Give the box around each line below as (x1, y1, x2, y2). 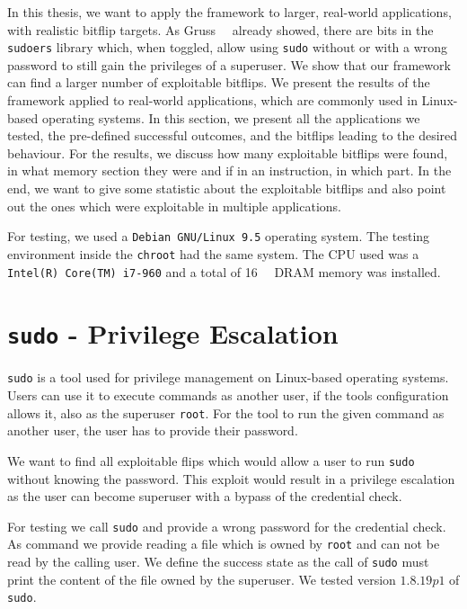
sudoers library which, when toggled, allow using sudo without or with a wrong (7, 38, 448, 57)
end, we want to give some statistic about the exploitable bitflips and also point (7, 179, 446, 197)
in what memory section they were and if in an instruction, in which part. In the (7, 161, 452, 180)
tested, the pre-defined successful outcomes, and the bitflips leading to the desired (7, 126, 458, 145)
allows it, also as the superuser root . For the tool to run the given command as (7, 403, 445, 422)
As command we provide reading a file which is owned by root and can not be (7, 534, 440, 553)
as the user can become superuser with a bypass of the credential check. (7, 487, 402, 506)
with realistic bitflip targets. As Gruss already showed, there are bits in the (7, 20, 434, 39)
